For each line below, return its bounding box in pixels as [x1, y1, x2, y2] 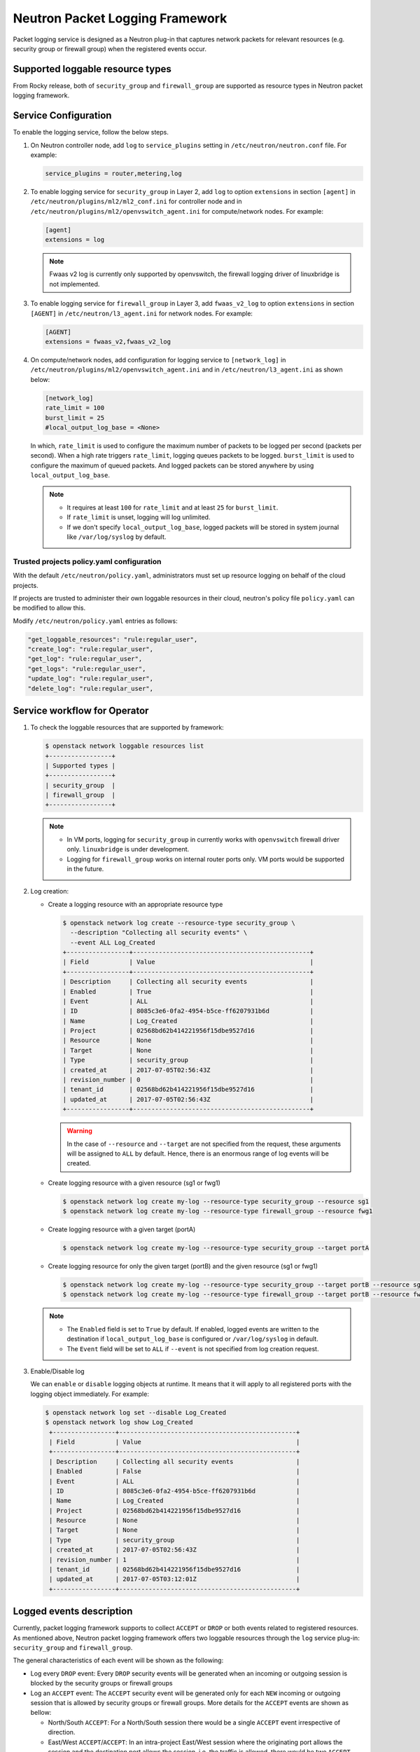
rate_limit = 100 [45, 404, 105, 412]
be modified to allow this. [13, 603, 86, 612]
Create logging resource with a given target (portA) [48, 1225, 196, 1233]
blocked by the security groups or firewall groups [30, 1679, 173, 1688]
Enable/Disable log [30, 1367, 85, 1375]
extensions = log [45, 235, 105, 244]
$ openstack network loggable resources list [45, 742, 204, 750]
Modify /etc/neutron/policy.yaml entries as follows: [13, 617, 178, 625]
